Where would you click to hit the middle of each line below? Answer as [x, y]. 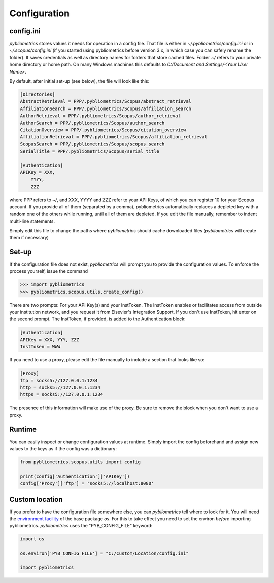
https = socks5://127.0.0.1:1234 [62, 395]
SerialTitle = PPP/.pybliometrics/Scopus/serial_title [90, 151]
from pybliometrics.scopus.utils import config [80, 462]
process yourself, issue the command [49, 271]
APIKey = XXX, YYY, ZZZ [50, 339]
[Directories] [38, 95]
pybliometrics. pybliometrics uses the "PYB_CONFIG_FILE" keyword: [81, 526]
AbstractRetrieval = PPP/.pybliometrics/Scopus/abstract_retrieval [106, 102]
